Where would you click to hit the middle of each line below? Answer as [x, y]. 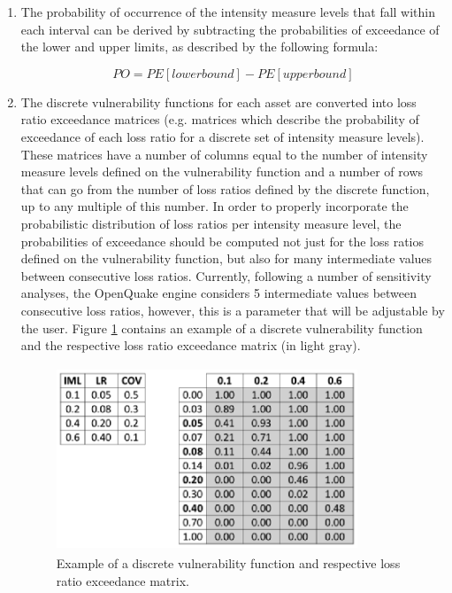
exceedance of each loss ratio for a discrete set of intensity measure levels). [222, 136]
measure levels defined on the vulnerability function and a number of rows [222, 172]
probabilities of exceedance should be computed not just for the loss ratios [222, 241]
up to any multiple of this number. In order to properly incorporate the [215, 206]
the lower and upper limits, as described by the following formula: [199, 47]
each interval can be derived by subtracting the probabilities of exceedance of [230, 29]
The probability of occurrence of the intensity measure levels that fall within [228, 12]
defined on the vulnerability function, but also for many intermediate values [226, 258]
